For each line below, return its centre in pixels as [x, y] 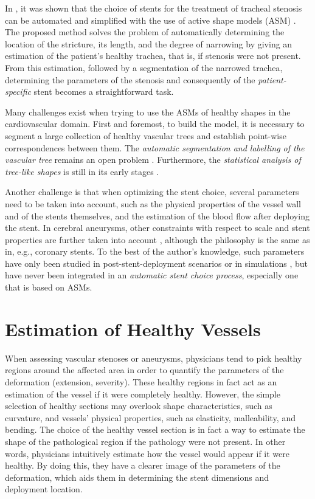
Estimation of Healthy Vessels [133, 329]
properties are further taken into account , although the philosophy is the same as [157, 239]
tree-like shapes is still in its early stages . [82, 171]
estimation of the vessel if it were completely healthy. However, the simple [143, 394]
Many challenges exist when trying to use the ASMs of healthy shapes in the [148, 112]
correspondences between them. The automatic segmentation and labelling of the [155, 147]
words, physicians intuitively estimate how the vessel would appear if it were [147, 453]
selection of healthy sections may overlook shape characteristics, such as [139, 406]
